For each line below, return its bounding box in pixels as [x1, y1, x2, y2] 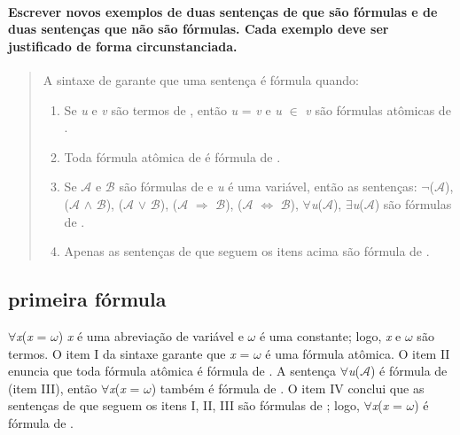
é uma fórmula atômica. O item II [265, 344, 450, 362]
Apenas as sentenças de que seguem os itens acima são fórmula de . [64, 242, 430, 260]
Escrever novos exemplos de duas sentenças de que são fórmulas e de [8, 2, 438, 20]
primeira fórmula [8, 285, 167, 313]
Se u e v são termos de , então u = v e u [64, 100, 282, 119]
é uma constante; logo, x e [259, 326, 402, 345]
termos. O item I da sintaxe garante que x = [8, 344, 250, 362]
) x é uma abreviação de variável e [58, 326, 244, 345]
